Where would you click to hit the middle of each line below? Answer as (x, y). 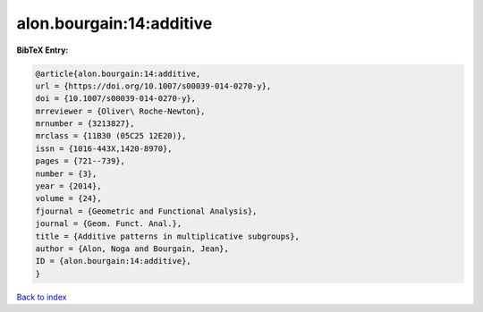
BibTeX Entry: (42, 50)
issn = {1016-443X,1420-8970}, (104, 148)
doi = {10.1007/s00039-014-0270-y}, (116, 99)
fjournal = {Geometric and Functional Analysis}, (146, 211)
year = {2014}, (68, 186)
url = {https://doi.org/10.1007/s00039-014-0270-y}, (153, 86)
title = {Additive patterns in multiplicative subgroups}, (167, 236)
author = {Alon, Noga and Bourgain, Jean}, (132, 249)
